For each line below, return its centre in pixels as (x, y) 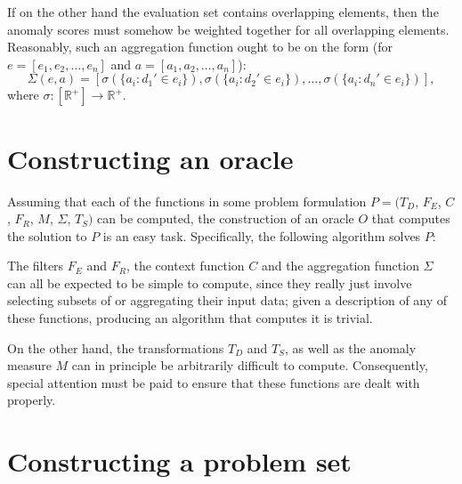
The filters (36, 266)
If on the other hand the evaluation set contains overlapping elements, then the (223, 12)
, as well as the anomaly (351, 347)
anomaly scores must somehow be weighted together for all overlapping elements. (228, 29)
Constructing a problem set (179, 461)
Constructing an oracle (150, 158)
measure (29, 365)
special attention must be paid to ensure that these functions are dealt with (214, 382)
